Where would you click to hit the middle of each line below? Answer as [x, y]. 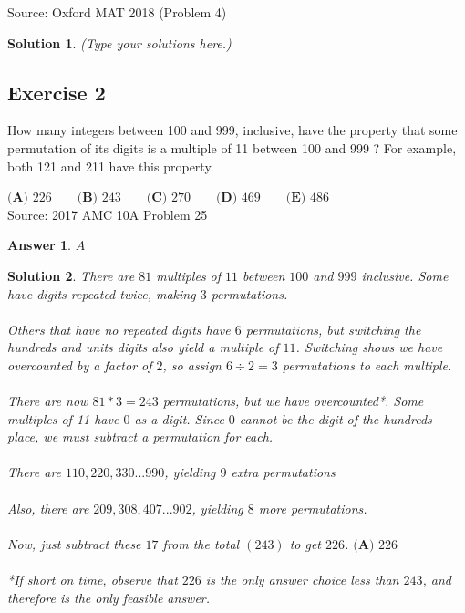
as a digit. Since [179, 418]
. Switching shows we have [369, 347]
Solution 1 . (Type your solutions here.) [119, 42]
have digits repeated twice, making [102, 293]
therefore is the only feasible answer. [109, 597]
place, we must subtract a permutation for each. [140, 436]
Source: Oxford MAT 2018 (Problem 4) [117, 12]
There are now [48, 401]
